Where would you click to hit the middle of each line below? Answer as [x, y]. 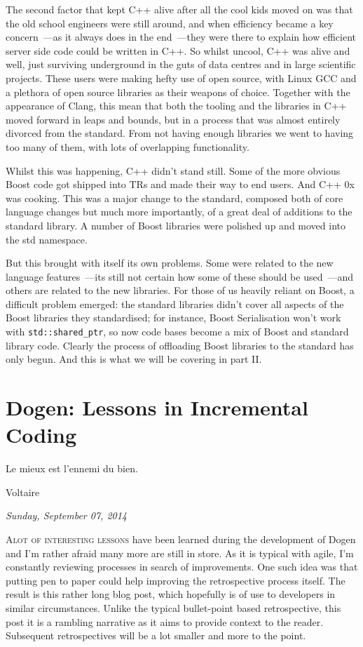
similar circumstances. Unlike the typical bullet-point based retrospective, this [173, 607]
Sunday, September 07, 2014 [66, 515]
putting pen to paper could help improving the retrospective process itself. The [176, 580]
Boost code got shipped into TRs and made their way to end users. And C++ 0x [180, 184]
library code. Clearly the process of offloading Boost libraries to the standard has [180, 345]
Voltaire [23, 492]
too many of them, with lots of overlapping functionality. [128, 146]
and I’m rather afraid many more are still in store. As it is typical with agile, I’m [180, 553]
